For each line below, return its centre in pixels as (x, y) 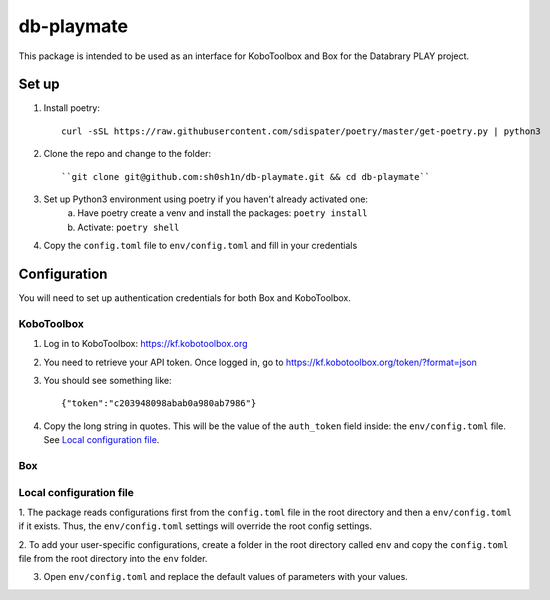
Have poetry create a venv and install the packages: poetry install (223, 213)
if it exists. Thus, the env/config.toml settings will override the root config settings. (195, 526)
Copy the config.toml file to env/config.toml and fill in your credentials (200, 246)
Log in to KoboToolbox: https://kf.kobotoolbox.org (146, 344)
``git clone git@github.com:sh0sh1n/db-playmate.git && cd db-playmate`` (246, 176)
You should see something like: (107, 381)
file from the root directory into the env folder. (113, 559)
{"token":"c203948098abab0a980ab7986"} (159, 403)
